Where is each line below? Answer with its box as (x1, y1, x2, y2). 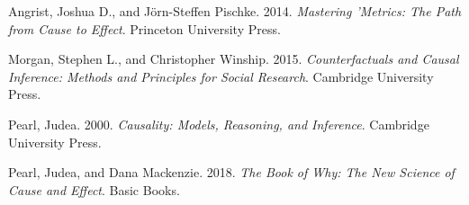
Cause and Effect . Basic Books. (8, 180, 180, 199)
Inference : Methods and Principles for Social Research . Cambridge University (8, 67, 434, 85)
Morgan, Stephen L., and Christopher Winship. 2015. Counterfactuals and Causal (8, 49, 459, 68)
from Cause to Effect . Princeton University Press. (8, 19, 281, 38)
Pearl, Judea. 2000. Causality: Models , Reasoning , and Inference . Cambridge (8, 114, 429, 133)
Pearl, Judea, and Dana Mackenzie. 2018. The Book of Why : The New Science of (8, 163, 455, 182)
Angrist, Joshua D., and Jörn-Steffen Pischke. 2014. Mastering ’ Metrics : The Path (8, 2, 462, 20)
